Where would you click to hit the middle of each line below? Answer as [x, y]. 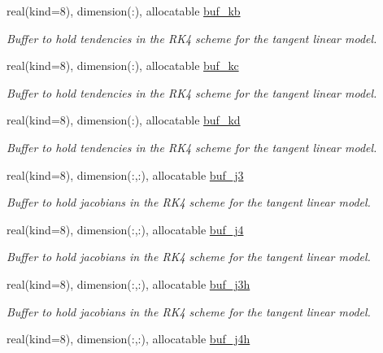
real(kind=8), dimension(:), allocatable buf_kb [124, 11]
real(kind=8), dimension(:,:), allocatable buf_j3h [128, 283]
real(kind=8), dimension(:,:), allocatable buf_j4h [128, 339]
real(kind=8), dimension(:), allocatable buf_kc [123, 65]
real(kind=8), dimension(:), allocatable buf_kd [124, 120]
